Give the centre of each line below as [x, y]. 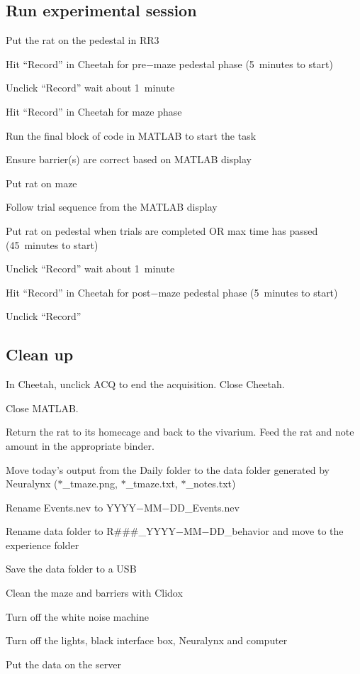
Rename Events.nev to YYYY [71, 507]
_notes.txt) [211, 484]
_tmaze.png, [90, 484]
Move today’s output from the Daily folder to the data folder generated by [168, 469]
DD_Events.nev [204, 507]
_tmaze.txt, [152, 484]
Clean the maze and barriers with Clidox [94, 593]
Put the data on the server [63, 664]
